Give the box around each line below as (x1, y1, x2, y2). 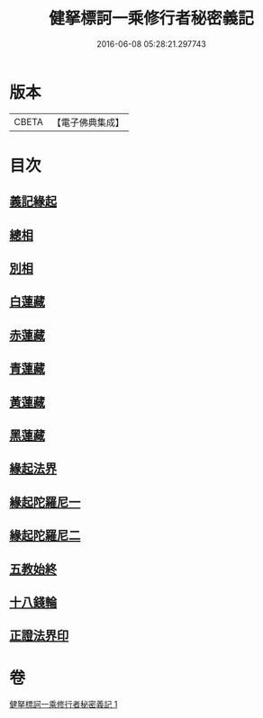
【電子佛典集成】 (51, 116, 124, 129)
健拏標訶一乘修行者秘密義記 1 (9, 699, 118, 710)
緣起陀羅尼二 (9, 528, 81, 543)
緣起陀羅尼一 (9, 494, 81, 509)
